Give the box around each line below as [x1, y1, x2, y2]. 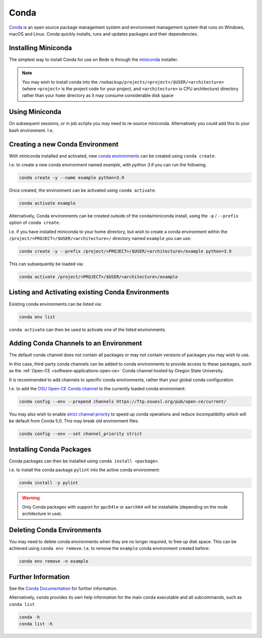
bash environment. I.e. [9, 127, 54, 133]
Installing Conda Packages [9, 445, 92, 454]
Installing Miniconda [9, 44, 72, 52]
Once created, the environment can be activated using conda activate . [9, 187, 156, 193]
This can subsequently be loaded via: [9, 261, 84, 267]
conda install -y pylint [19, 480, 79, 486]
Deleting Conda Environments [9, 526, 102, 534]
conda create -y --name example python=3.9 [19, 175, 125, 180]
